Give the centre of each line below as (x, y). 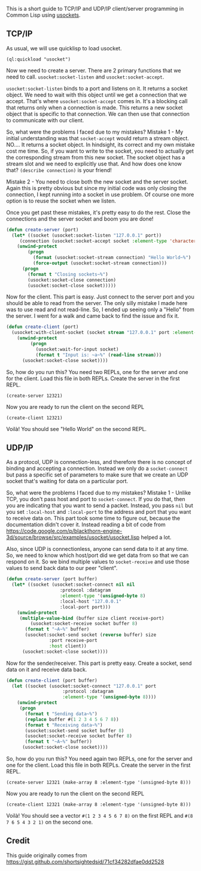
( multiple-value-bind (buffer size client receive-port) (92, 618)
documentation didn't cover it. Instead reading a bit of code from (86, 525)
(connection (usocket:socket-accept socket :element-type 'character (108, 241)
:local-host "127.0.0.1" (90, 601)
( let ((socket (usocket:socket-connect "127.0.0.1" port (84, 686)
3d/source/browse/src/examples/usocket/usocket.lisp (73, 537)
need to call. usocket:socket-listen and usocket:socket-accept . (85, 77)
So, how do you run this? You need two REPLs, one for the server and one (97, 372)
